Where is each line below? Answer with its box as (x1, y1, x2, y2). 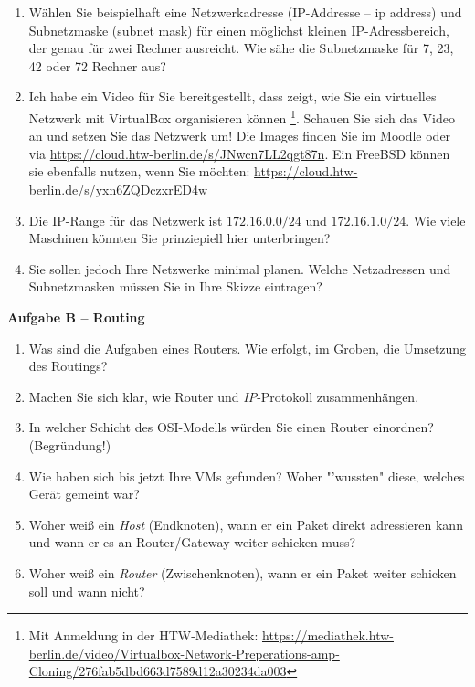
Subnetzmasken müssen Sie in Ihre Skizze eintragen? (28, 277, 322, 296)
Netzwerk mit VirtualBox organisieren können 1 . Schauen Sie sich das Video (28, 105, 455, 127)
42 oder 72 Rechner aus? (28, 56, 166, 75)
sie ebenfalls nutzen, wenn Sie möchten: (28, 162, 250, 181)
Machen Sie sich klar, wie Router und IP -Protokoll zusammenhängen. (28, 386, 419, 406)
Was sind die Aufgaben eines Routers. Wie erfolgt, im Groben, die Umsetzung (28, 338, 467, 357)
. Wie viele (406, 210, 466, 229)
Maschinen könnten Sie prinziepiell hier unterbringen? (28, 228, 331, 248)
